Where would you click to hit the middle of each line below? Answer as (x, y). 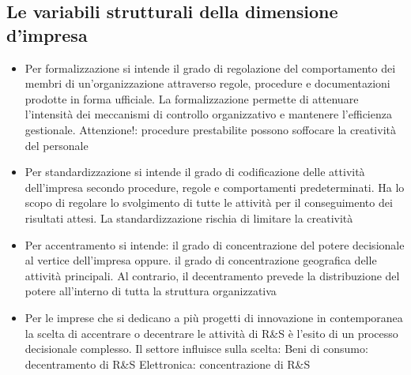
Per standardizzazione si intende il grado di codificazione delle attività (195, 172)
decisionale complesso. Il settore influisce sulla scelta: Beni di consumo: (196, 349)
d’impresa (47, 34)
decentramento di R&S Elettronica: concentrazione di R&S (168, 364)
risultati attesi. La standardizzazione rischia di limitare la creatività (189, 217)
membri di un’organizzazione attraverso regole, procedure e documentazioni (207, 83)
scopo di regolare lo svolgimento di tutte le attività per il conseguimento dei (209, 202)
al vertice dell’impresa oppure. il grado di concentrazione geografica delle (201, 260)
